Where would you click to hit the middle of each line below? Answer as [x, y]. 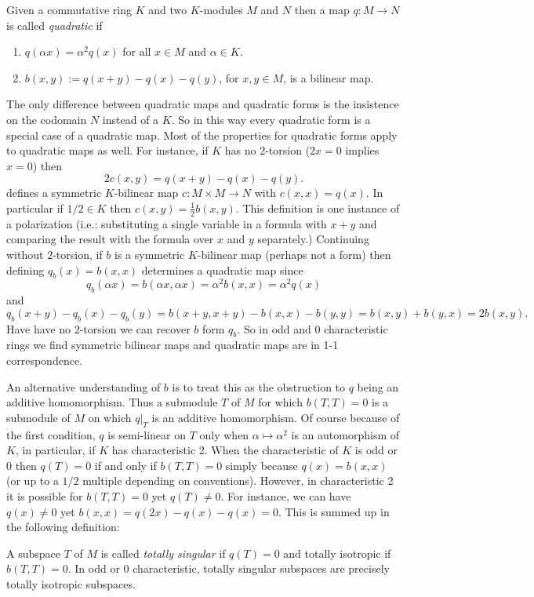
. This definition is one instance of [318, 207]
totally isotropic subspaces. [71, 583]
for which [280, 402]
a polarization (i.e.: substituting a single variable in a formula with [167, 223]
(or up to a [33, 481]
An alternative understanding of [84, 386]
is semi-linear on [147, 434]
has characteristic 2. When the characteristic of [225, 450]
